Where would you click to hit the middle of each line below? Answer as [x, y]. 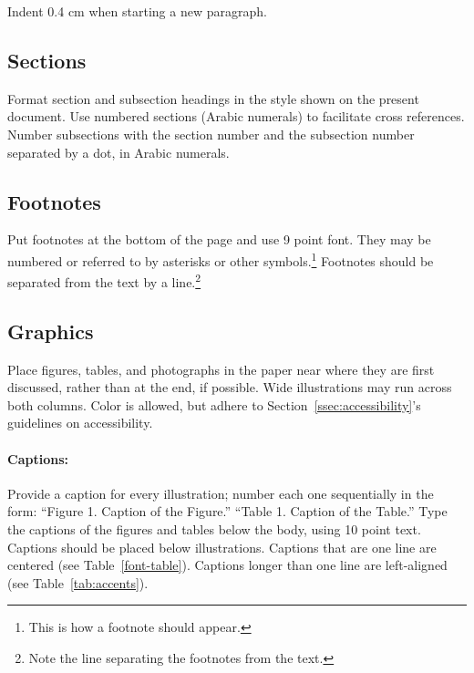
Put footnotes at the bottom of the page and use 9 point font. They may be [219, 239]
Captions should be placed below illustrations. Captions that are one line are [222, 547]
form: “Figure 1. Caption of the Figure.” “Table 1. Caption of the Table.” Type [227, 511]
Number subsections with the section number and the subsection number [211, 134]
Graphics [51, 331]
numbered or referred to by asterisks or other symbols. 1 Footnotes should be [221, 259]
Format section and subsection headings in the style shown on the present [213, 98]
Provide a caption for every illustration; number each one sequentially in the [221, 493]
